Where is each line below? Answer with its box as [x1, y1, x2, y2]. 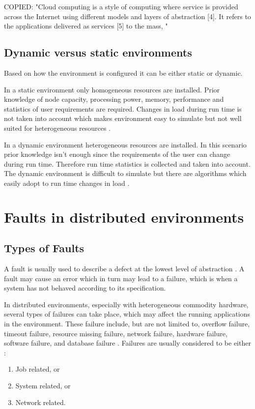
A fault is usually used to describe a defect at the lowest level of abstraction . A [4, 263, 245, 274]
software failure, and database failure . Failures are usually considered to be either [4, 338, 251, 348]
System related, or [15, 380, 71, 391]
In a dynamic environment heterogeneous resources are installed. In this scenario [4, 139, 247, 149]
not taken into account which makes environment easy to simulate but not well [4, 113, 242, 123]
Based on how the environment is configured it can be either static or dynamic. [4, 67, 243, 78]
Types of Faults [4, 240, 85, 256]
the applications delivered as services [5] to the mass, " [4, 21, 168, 31]
